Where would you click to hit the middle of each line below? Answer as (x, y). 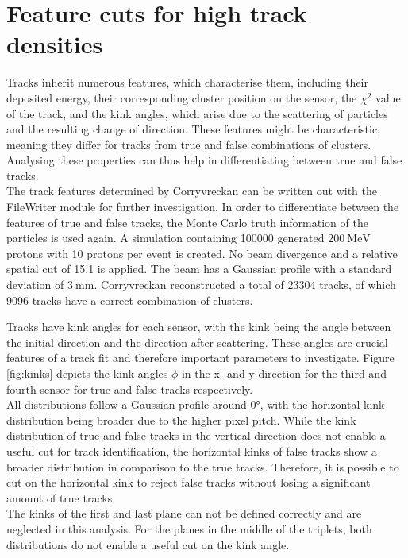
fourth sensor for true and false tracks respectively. (130, 389)
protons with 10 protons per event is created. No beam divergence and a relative (202, 253)
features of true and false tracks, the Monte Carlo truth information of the (187, 222)
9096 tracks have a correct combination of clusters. (130, 300)
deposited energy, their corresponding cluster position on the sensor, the (182, 97)
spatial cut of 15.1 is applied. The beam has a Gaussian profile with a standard (199, 269)
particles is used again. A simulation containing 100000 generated (166, 238)
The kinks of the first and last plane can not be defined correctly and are (184, 513)
